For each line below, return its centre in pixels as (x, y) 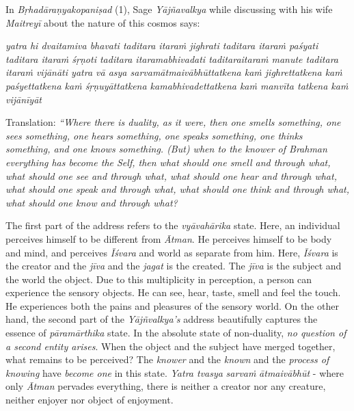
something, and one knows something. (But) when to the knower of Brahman (166, 149)
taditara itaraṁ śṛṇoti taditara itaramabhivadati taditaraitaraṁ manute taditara (172, 58)
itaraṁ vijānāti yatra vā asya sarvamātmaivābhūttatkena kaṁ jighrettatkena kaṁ (174, 72)
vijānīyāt (24, 99)
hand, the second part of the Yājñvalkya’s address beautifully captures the (162, 319)
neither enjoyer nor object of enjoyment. (90, 400)
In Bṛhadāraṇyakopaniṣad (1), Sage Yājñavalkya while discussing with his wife (169, 9)
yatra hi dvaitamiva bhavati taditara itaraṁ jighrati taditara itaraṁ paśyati (162, 45)
